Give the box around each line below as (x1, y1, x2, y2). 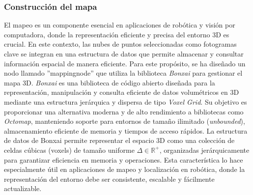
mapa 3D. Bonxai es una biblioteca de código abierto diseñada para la (4, 77, 215, 87)
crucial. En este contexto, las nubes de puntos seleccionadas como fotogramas (4, 39, 237, 49)
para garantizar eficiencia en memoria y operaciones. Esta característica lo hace (4, 154, 243, 165)
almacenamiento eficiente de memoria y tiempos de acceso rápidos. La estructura (4, 125, 248, 136)
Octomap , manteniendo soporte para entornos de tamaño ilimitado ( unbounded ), (4, 116, 245, 126)
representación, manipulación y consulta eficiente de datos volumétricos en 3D (4, 87, 239, 97)
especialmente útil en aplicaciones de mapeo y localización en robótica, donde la (4, 164, 245, 174)
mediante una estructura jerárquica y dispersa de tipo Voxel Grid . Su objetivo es (4, 96, 247, 107)
